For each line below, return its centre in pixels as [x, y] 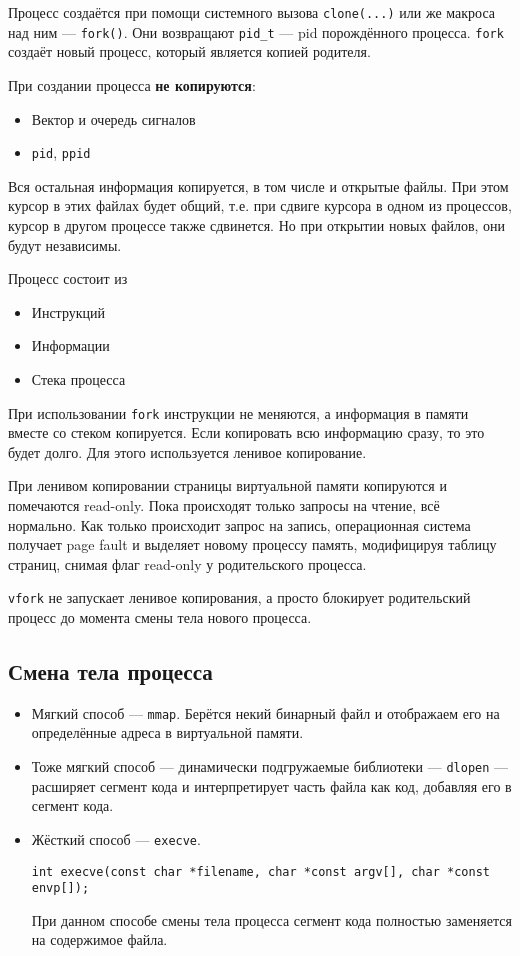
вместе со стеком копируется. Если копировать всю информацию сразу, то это [246, 432]
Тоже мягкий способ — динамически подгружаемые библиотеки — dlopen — [270, 766]
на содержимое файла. [99, 939]
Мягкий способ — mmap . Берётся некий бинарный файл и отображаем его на [265, 712]
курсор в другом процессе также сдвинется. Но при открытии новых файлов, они [257, 224]
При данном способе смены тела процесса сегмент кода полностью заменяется [271, 919]
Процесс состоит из [68, 278]
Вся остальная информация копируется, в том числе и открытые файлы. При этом [258, 185]
